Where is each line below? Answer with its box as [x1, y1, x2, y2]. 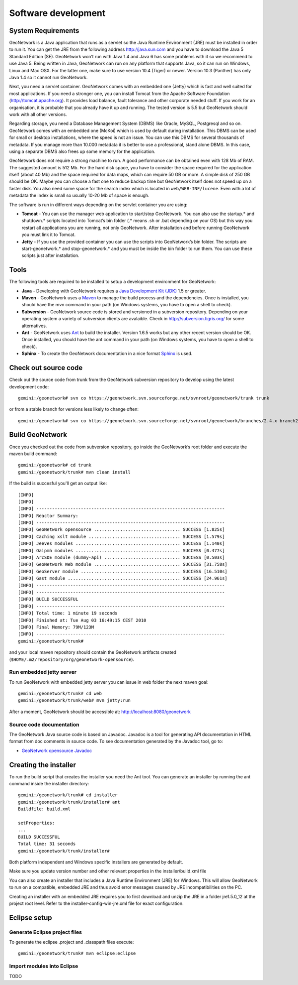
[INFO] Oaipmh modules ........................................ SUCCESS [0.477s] [18, 548, 225, 553]
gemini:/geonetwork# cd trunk [18, 462, 92, 468]
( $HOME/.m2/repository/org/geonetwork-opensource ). [9, 656, 134, 662]
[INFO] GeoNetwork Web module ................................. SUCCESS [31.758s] [18, 562, 228, 567]
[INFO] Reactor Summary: [18, 513, 78, 518]
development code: [9, 383, 49, 389]
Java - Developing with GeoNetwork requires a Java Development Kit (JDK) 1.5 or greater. [21, 288, 206, 294]
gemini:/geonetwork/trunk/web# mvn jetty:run [18, 698, 131, 703]
